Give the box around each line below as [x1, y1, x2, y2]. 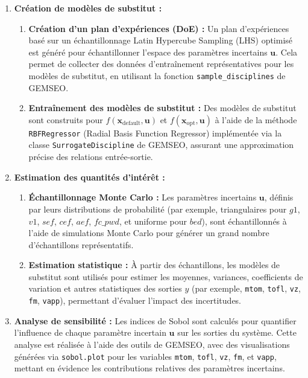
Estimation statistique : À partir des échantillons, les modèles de [28, 258, 280, 271]
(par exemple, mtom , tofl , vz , [191, 282, 301, 295]
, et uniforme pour [119, 214, 187, 227]
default [122, 120, 140, 127]
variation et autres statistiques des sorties [28, 282, 182, 295]
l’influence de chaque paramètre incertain [14, 326, 166, 339]
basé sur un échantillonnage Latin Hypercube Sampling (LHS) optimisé [28, 34, 293, 46]
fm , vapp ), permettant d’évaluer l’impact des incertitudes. [28, 294, 242, 307]
